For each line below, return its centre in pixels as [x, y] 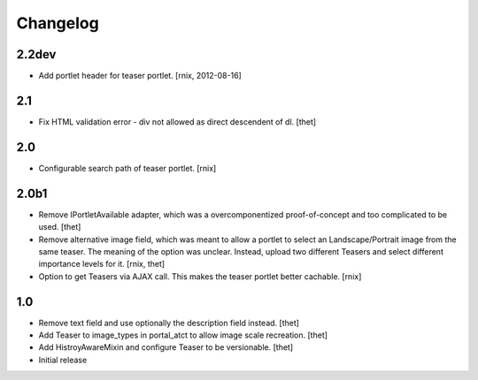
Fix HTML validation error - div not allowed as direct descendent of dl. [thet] [177, 122]
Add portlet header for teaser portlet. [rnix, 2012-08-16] [140, 76]
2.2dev [36, 54]
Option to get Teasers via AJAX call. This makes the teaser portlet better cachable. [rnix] [200, 276]
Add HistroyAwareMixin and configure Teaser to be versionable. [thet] [166, 347]
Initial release [63, 360]
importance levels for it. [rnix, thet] [102, 264]
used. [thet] [60, 227]
